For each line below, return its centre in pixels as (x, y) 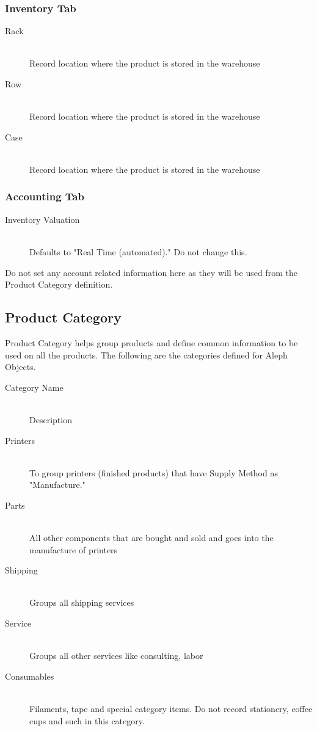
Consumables (30, 676)
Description (51, 419)
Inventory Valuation (42, 219)
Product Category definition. (59, 284)
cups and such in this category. (87, 720)
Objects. (20, 367)
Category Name (34, 387)
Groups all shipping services (82, 602)
